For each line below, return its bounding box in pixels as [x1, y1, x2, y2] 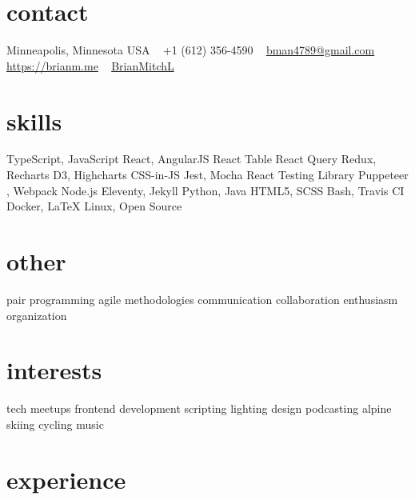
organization [6, 306, 67, 323]
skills [6, 104, 62, 137]
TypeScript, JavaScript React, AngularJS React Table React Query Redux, [6, 150, 377, 167]
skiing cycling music [6, 415, 104, 432]
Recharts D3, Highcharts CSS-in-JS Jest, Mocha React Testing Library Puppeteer [6, 166, 409, 183]
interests [6, 354, 102, 386]
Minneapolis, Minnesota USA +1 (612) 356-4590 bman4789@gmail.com [6, 42, 375, 58]
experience [6, 462, 126, 495]
